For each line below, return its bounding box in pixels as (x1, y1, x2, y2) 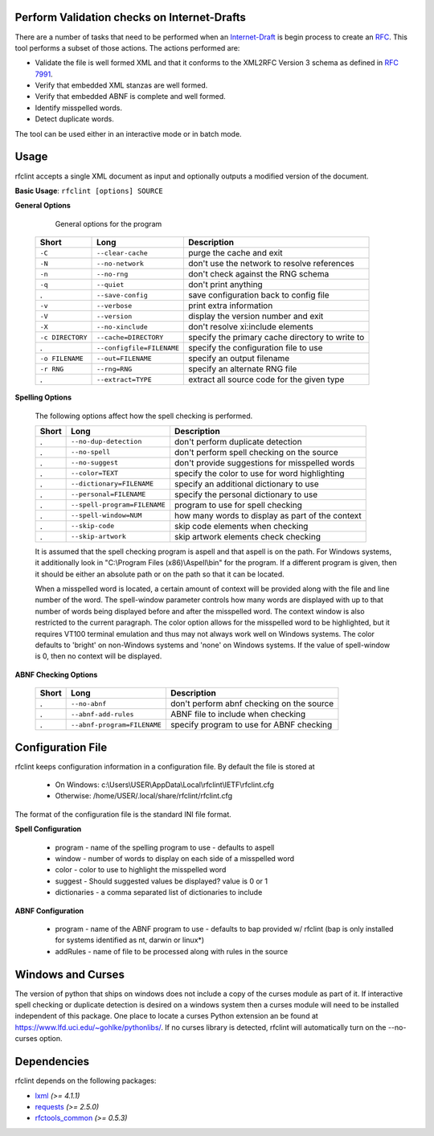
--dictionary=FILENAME (71, 479, 154, 488)
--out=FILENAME (96, 354, 152, 363)
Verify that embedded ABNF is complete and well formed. (35, 92, 227, 101)
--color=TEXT (71, 469, 119, 478)
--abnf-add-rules (71, 710, 134, 719)
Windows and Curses (14, 967, 125, 981)
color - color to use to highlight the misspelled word (55, 865, 227, 875)
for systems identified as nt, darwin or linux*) (55, 935, 205, 945)
